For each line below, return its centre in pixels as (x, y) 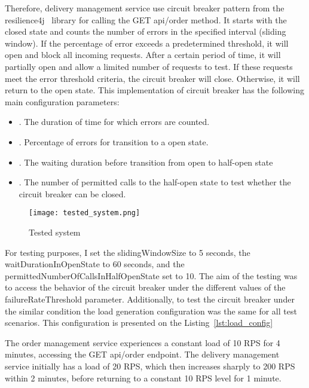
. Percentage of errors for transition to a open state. (114, 141)
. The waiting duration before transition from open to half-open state (146, 162)
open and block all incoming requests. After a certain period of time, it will (143, 55)
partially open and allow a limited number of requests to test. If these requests (149, 66)
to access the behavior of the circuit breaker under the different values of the (145, 287)
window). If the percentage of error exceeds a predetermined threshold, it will (147, 43)
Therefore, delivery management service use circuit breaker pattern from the (145, 8)
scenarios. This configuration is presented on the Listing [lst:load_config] (139, 323)
